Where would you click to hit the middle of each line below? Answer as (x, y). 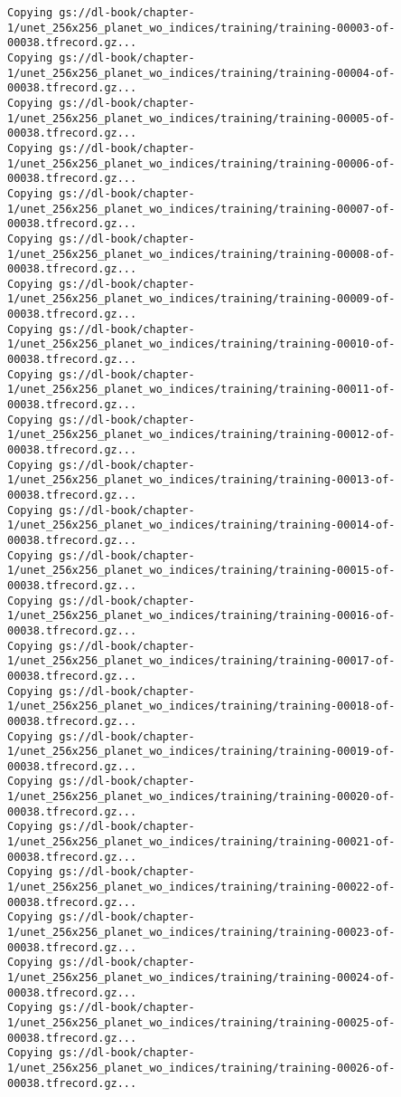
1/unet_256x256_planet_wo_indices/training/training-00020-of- (201, 797)
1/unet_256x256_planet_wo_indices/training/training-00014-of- (201, 525)
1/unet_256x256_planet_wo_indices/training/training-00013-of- (201, 480)
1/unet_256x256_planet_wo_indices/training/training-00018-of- (201, 706)
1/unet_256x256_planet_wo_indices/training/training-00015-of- (201, 571)
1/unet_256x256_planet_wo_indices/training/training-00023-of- (201, 933)
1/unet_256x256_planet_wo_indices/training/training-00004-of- (201, 73)
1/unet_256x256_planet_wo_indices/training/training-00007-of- (201, 209)
